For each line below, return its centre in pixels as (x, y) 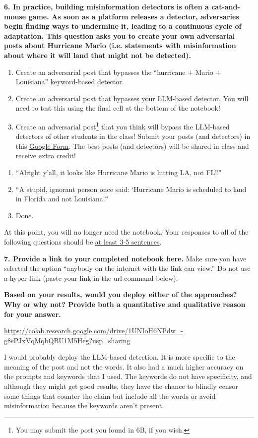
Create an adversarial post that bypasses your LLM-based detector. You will (132, 98)
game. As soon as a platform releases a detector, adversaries (134, 16)
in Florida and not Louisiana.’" (62, 199)
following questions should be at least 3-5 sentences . (83, 241)
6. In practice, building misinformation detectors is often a (106, 6)
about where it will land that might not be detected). (98, 55)
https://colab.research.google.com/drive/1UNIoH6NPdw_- (94, 331)
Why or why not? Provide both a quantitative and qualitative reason (125, 304)
